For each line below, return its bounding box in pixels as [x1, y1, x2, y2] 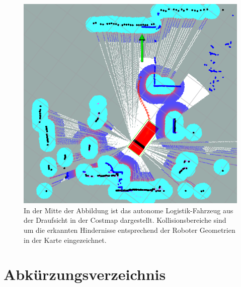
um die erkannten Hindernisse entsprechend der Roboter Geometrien [24, 224, 235, 235]
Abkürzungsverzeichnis [4, 264, 166, 284]
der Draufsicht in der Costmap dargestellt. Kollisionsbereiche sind [24, 215, 226, 225]
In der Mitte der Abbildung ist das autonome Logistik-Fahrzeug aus [24, 205, 233, 215]
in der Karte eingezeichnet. [24, 234, 107, 245]
